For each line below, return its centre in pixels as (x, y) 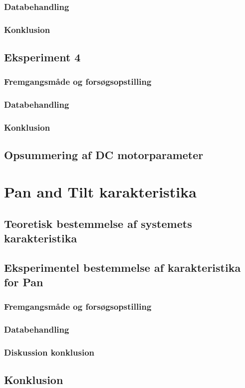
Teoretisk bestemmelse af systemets (98, 223)
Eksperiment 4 (42, 57)
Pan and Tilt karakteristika (100, 191)
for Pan (24, 282)
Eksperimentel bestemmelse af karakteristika (122, 267)
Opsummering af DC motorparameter (104, 155)
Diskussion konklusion (49, 352)
